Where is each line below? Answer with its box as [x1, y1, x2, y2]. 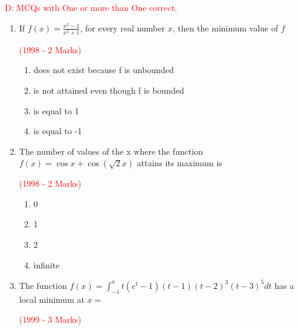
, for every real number [80, 21, 165, 34]
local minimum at [19, 293, 85, 305]
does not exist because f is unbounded [33, 63, 174, 76]
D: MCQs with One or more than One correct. [5, 1, 178, 13]
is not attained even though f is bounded [33, 83, 184, 96]
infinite [33, 258, 60, 271]
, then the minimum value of [172, 21, 278, 34]
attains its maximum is [137, 157, 222, 169]
